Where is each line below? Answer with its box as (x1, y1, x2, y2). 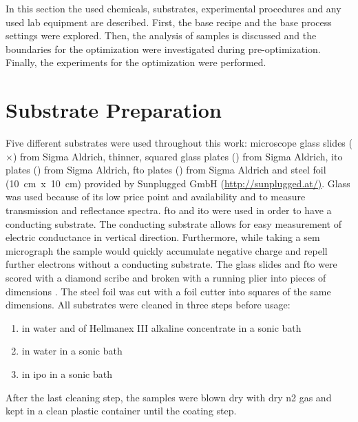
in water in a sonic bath (21, 344, 123, 358)
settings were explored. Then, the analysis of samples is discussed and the (6, 28, 317, 43)
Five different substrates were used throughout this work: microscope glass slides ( (6, 136, 352, 150)
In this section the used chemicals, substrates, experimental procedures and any (6, 1, 341, 15)
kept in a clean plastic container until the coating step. (6, 403, 237, 418)
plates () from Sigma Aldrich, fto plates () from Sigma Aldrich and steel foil (6, 162, 326, 177)
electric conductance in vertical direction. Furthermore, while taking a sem (6, 230, 320, 244)
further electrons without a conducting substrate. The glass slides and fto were (6, 257, 337, 271)
